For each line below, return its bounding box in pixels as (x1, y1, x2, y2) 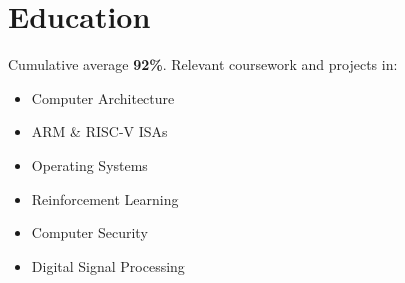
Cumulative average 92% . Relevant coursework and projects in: (8, 54, 398, 75)
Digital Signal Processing (31, 255, 185, 276)
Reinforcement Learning (31, 188, 179, 209)
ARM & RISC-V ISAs (31, 121, 168, 142)
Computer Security (31, 222, 148, 243)
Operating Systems (31, 154, 148, 175)
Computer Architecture (31, 87, 175, 108)
